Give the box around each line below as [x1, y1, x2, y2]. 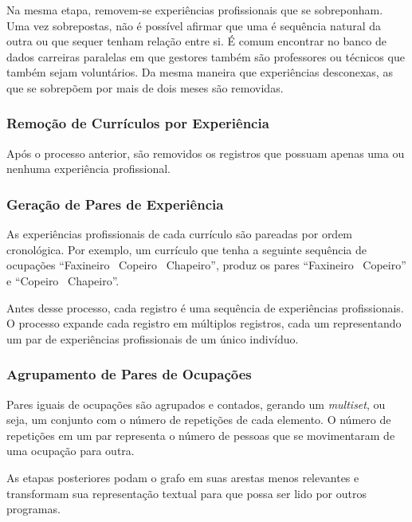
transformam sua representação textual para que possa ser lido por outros [6, 485, 367, 501]
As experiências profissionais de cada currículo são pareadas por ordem [6, 226, 353, 242]
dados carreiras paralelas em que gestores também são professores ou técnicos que [6, 48, 405, 65]
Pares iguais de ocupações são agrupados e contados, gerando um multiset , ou [6, 395, 386, 412]
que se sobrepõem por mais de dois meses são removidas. [6, 79, 284, 96]
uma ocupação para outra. [6, 442, 135, 459]
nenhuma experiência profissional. [6, 160, 171, 177]
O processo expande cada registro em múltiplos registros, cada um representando [6, 315, 402, 332]
